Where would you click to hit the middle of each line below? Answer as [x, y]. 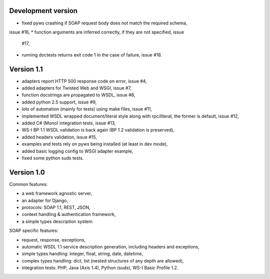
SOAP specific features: [34, 230]
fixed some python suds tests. [53, 158]
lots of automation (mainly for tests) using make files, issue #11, [87, 109]
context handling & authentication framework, [69, 214]
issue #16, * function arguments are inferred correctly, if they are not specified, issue [97, 32]
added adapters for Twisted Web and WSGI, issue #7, [77, 88]
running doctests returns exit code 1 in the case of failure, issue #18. [92, 54]
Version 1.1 [26, 69]
